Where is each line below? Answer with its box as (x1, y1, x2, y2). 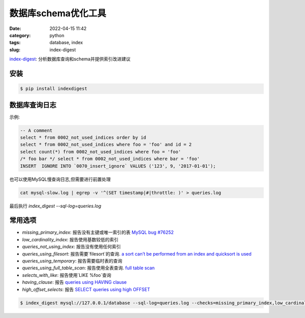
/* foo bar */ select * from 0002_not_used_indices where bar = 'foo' (20, 156, 200, 162)
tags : (9, 40, 21, 46)
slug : (9, 46, 20, 53)
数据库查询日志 (9, 101, 56, 109)
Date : (9, 25, 21, 31)
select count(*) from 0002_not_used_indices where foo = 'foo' (20, 149, 181, 154)
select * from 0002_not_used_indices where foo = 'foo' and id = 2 (20, 142, 192, 147)
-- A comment (20, 128, 53, 133)
